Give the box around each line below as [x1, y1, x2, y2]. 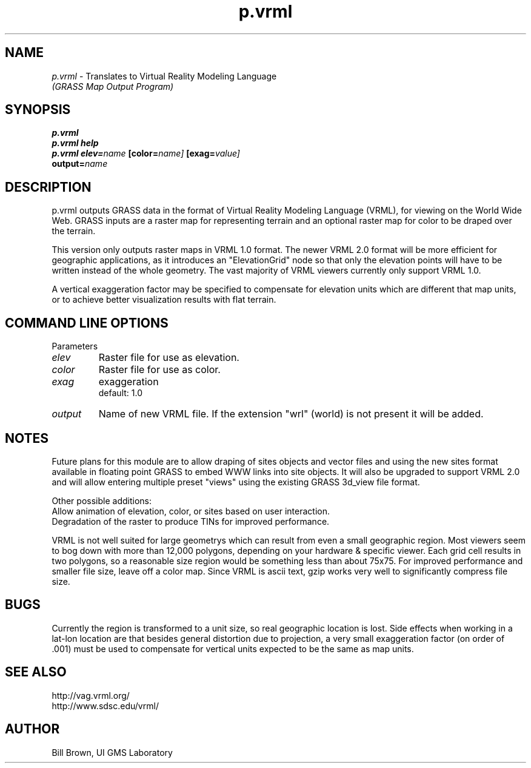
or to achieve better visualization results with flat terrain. [52, 294, 276, 305]
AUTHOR [5, 721, 60, 737]
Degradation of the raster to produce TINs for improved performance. [52, 516, 330, 527]
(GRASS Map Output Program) [52, 81, 174, 92]
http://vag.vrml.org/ [52, 690, 130, 701]
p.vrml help [52, 138, 99, 149]
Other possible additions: [52, 495, 152, 506]
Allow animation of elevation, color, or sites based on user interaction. [52, 505, 330, 516]
